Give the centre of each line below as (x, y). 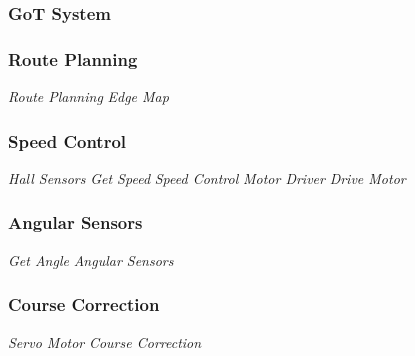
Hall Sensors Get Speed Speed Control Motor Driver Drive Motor (207, 177)
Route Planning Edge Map (88, 96)
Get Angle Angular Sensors (91, 259)
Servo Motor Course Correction (105, 341)
